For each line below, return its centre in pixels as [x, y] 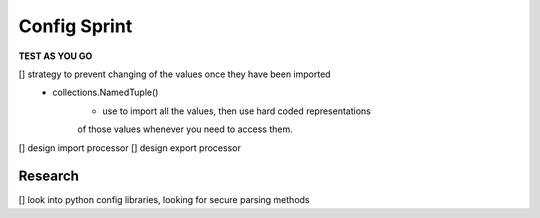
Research [49, 176]
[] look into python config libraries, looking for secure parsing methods [164, 200]
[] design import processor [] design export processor [130, 147]
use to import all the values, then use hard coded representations [237, 111]
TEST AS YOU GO [55, 56]
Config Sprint [75, 26]
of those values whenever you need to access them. [185, 129]
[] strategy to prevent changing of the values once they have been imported [174, 74]
